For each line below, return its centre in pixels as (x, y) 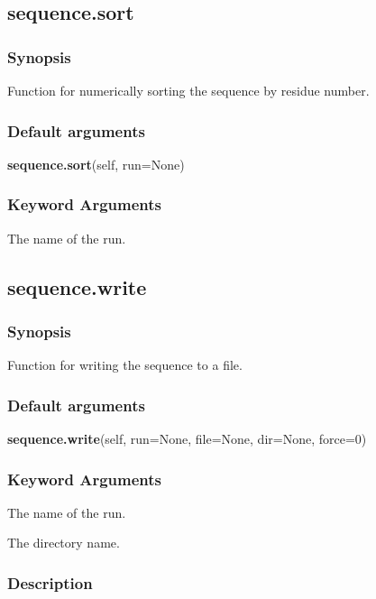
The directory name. (64, 543)
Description (50, 582)
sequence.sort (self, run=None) (96, 164)
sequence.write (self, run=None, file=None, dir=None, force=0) (187, 439)
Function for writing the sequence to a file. (125, 365)
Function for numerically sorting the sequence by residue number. (188, 90)
